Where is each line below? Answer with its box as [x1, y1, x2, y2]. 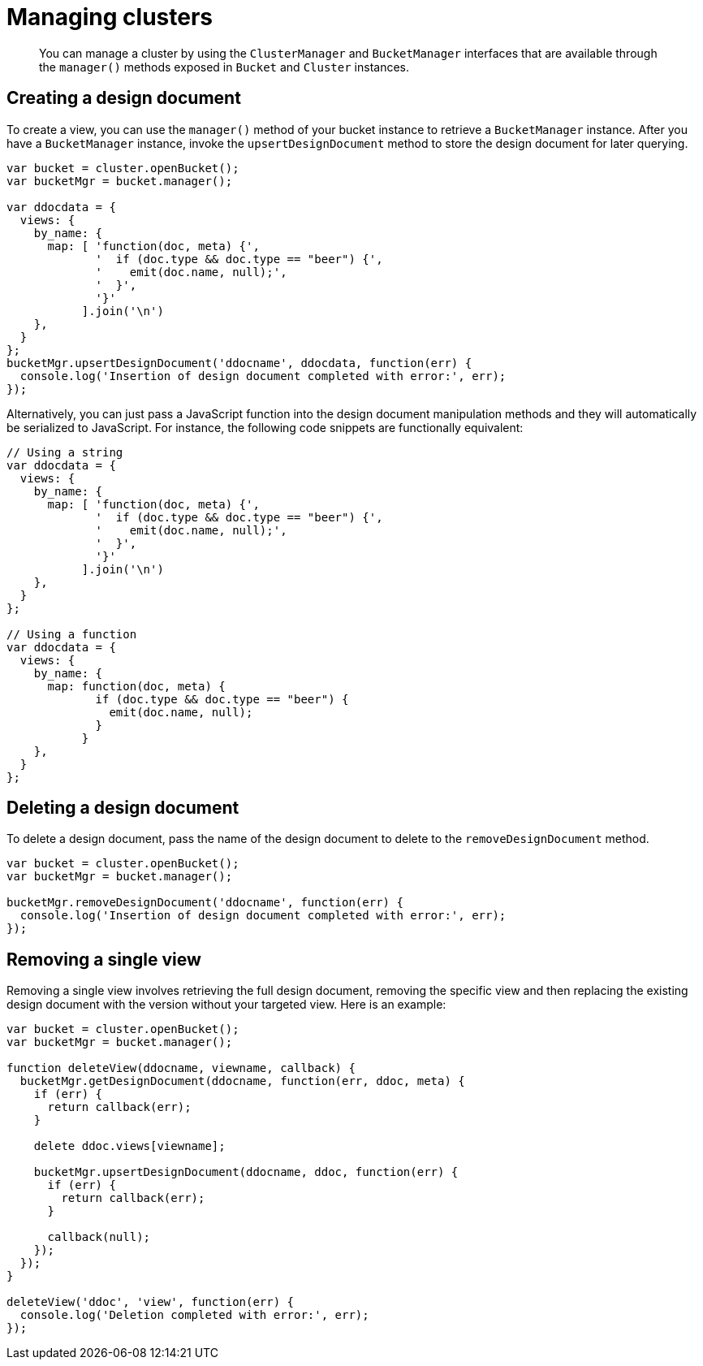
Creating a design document [6, 88, 241, 109]
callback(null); [47, 1230, 151, 1244]
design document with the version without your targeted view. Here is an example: [6, 997, 446, 1012]
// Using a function [6, 627, 137, 641]
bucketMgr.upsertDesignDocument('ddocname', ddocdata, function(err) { [6, 356, 472, 370]
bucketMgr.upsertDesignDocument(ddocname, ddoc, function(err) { [33, 1165, 459, 1179]
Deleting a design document [6, 798, 239, 819]
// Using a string [6, 445, 123, 459]
